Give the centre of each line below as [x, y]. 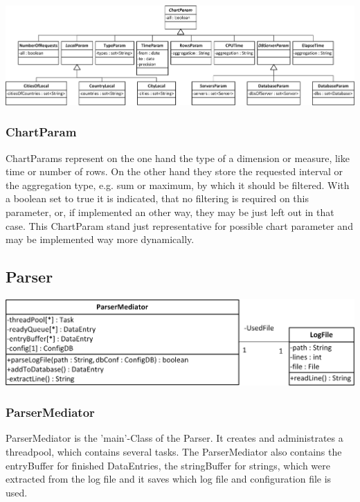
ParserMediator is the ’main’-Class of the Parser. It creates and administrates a [174, 438]
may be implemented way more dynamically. [100, 239]
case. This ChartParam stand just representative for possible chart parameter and [179, 225]
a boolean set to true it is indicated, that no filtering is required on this [157, 198]
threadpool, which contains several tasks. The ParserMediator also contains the [174, 452]
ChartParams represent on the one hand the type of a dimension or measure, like [178, 158]
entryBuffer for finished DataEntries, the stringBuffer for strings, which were [168, 465]
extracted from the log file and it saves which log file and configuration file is [169, 479]
